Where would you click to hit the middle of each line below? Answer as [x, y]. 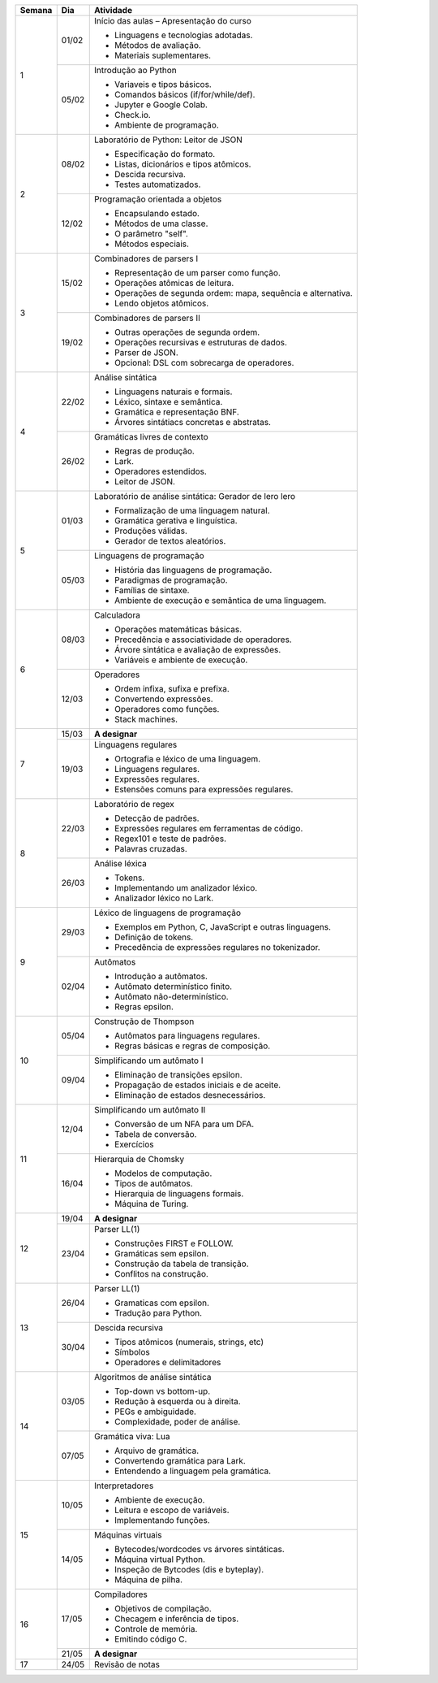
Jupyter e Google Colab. [161, 104]
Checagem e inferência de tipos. [177, 1619]
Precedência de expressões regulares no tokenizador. [217, 947]
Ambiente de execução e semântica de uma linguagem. [221, 600]
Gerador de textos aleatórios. [170, 541]
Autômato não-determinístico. [172, 997]
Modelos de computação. [163, 1173]
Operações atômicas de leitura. [174, 283]
